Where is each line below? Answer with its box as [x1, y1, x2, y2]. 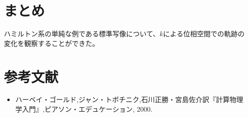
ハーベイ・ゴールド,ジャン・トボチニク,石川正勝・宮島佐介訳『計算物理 [15, 94, 243, 104]
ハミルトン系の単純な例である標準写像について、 [4, 29, 160, 39]
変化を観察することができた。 [4, 38, 99, 48]
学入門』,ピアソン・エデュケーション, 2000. [15, 104, 152, 114]
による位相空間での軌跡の [163, 29, 245, 39]
